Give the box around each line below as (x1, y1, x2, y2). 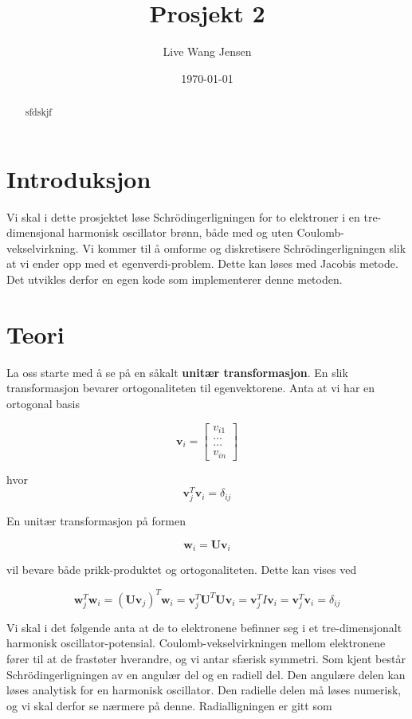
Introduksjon (6, 162, 151, 194)
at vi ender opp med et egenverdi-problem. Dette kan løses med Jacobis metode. (6, 255, 398, 272)
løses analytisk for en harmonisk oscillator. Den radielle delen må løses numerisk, (6, 682, 402, 698)
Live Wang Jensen (163, 43, 252, 60)
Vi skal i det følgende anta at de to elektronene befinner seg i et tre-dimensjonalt (6, 619, 402, 635)
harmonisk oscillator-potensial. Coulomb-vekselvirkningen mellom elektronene (6, 635, 386, 651)
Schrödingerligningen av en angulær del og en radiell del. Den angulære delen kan (6, 666, 406, 682)
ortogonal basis (6, 395, 80, 411)
